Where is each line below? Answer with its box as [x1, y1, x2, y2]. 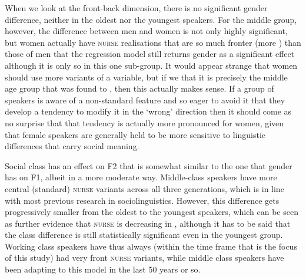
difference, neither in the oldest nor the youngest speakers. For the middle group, [5, 13, 297, 25]
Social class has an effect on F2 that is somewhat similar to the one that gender [5, 159, 292, 172]
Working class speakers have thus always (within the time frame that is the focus [5, 240, 297, 252]
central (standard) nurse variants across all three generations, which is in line [5, 182, 284, 194]
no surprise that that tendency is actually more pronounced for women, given [5, 116, 284, 129]
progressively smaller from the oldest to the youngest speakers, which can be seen [5, 206, 298, 218]
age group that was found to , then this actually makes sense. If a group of [5, 82, 274, 95]
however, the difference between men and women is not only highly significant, [5, 25, 288, 37]
